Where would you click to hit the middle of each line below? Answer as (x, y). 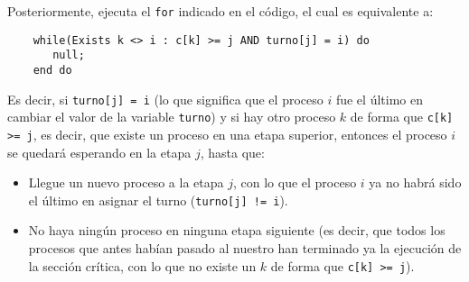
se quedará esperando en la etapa (99, 152)
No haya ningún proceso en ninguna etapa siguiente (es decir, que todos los (237, 230)
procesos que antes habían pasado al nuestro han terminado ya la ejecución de (245, 248)
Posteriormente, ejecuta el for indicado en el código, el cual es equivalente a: (220, 11)
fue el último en (379, 99)
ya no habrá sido (415, 182)
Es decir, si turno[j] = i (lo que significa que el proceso (165, 99)
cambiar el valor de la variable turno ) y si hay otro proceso (172, 117)
